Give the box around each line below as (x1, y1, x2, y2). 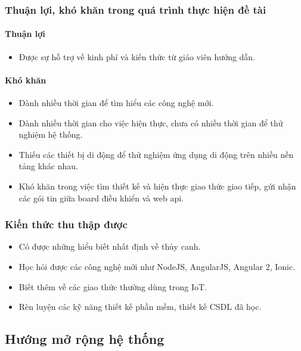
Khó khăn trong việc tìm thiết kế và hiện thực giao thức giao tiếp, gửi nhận (18, 180, 296, 192)
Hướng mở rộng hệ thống (5, 330, 165, 348)
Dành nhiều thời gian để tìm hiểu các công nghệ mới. (18, 97, 214, 109)
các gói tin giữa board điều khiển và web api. (18, 191, 184, 204)
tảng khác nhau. (18, 160, 78, 172)
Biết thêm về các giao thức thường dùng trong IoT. (18, 280, 207, 293)
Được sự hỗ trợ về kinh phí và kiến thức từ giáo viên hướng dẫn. (18, 50, 256, 63)
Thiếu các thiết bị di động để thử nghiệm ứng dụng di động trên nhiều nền (18, 148, 294, 160)
